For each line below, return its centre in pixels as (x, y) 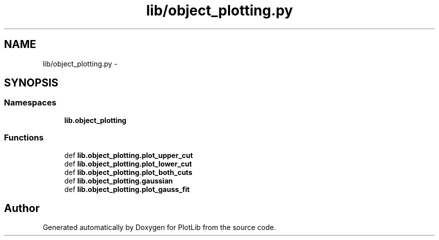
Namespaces (30, 103)
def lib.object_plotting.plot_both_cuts (128, 172)
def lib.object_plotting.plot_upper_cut (129, 155)
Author (22, 208)
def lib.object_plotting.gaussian (119, 180)
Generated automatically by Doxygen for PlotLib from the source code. (159, 227)
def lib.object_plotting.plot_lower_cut (128, 163)
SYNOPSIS (31, 83)
